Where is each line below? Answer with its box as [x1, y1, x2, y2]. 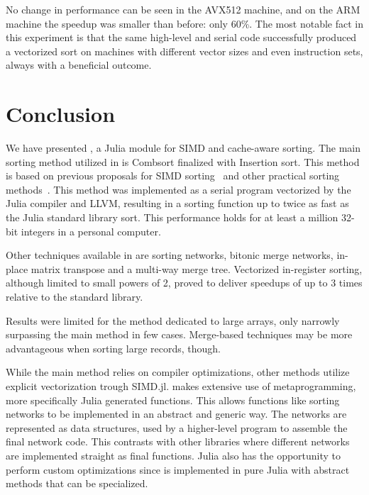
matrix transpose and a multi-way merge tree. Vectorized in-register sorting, [31, 261, 363, 276]
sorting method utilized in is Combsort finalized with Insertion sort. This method [6, 154, 360, 169]
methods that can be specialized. [6, 476, 148, 491]
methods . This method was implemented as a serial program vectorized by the [6, 182, 351, 196]
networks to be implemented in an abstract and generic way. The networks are [6, 406, 347, 421]
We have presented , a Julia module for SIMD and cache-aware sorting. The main [6, 140, 361, 155]
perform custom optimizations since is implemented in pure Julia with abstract [6, 462, 350, 477]
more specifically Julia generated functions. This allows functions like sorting [6, 392, 340, 407]
